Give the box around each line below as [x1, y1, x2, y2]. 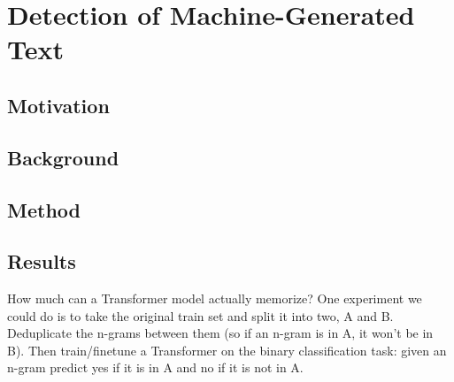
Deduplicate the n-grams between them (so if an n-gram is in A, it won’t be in [7, 324, 434, 342]
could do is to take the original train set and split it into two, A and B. [7, 306, 394, 325]
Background [7, 143, 119, 171]
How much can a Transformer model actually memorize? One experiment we [7, 289, 422, 308]
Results [7, 248, 76, 275]
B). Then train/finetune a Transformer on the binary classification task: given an [7, 340, 447, 359]
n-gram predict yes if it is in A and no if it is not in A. [7, 358, 304, 377]
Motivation [7, 91, 110, 118]
